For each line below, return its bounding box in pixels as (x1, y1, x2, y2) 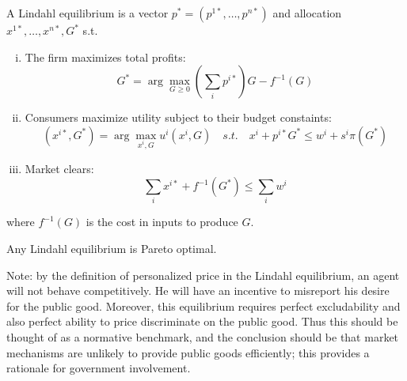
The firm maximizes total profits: (25, 48, 186, 65)
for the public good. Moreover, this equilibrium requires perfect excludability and (6, 297, 401, 314)
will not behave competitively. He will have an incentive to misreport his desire (6, 282, 390, 299)
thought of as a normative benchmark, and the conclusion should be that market (6, 329, 399, 345)
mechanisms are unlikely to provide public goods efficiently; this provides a (6, 344, 370, 360)
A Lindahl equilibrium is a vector (6, 5, 169, 21)
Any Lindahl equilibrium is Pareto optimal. (6, 240, 217, 257)
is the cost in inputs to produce (86, 213, 238, 230)
